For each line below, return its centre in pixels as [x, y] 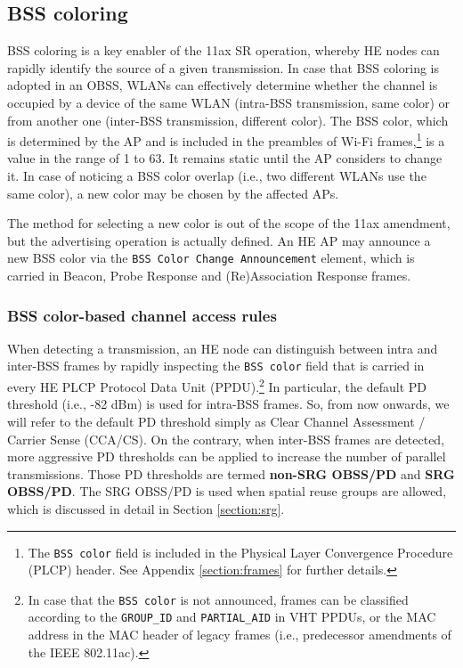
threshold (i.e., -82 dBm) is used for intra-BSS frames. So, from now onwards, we [228, 404]
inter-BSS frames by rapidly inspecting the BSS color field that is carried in [216, 366]
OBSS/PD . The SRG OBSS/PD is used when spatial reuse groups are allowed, [227, 491]
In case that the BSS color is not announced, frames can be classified [218, 599]
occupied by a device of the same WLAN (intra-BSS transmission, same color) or [229, 102]
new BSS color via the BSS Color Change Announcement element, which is [211, 258]
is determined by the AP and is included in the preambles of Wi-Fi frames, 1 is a [226, 139]
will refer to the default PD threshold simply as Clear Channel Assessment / [216, 421]
